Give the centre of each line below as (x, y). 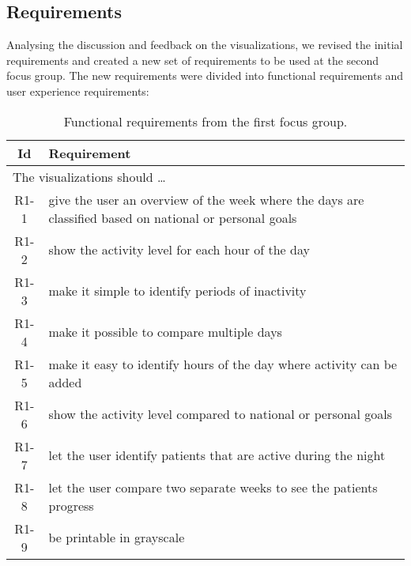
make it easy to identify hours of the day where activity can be (223, 364)
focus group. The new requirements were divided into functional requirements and (205, 75)
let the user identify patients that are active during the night (217, 455)
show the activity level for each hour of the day (179, 250)
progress (71, 505)
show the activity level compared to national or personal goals (221, 414)
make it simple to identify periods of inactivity (177, 291)
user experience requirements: (78, 91)
